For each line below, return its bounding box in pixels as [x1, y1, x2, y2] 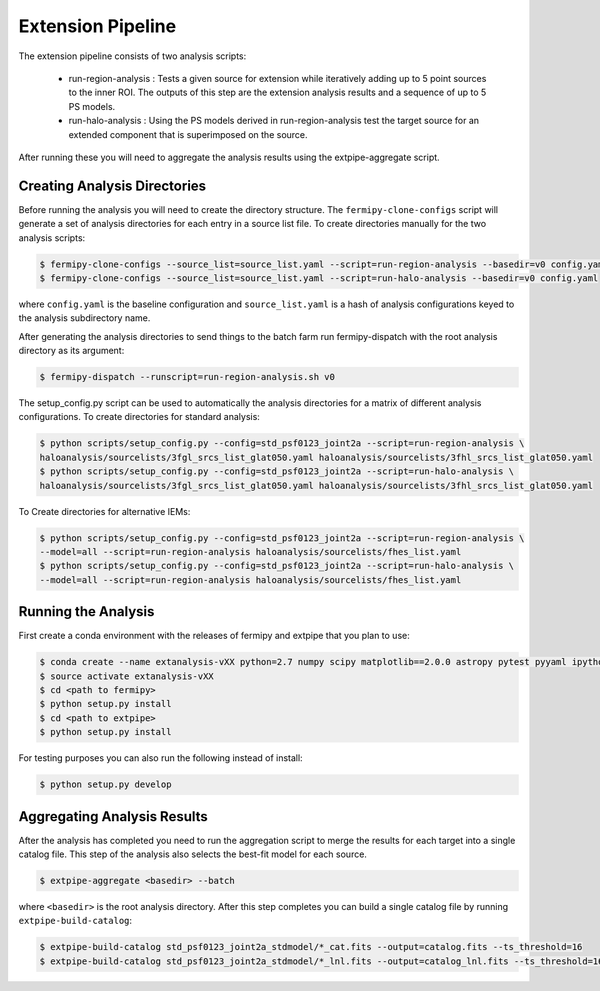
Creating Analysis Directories [18, 177, 207, 194]
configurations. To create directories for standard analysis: [18, 411, 260, 423]
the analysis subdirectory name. [18, 312, 151, 324]
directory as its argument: [18, 345, 125, 357]
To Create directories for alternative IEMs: [18, 505, 191, 517]
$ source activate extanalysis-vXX [39, 670, 214, 682]
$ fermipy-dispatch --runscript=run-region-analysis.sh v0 [39, 371, 335, 383]
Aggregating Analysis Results [18, 808, 209, 825]
